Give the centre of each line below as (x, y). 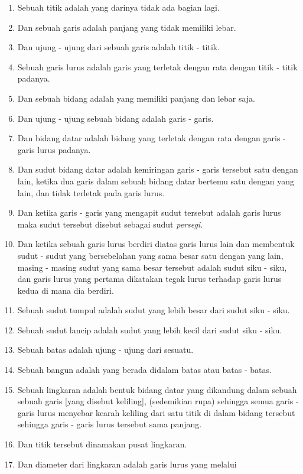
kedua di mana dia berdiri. (66, 290)
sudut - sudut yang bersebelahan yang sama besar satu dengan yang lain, (150, 255)
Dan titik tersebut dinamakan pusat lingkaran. (102, 444)
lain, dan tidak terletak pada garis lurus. (91, 192)
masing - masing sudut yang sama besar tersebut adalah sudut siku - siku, (152, 267)
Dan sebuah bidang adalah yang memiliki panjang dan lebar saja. (136, 98)
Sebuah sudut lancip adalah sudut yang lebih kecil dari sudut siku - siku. (150, 329)
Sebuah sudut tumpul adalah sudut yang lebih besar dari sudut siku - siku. (154, 310)
